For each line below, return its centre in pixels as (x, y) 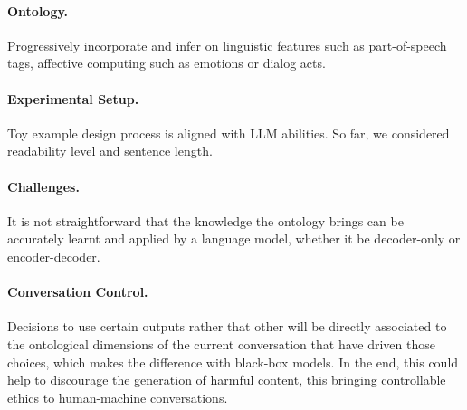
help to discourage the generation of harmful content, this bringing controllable (227, 380)
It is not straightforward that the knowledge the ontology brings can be (205, 220)
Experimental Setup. (73, 98)
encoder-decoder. (54, 256)
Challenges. (43, 186)
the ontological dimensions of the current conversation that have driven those (221, 343)
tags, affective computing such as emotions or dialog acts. (167, 63)
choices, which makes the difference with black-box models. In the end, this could (233, 362)
